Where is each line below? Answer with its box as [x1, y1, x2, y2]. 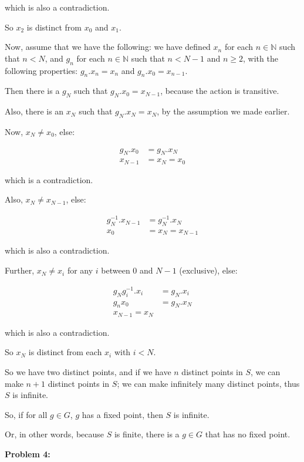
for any [67, 264, 93, 276]
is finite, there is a [114, 428, 180, 440]
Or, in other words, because [5, 428, 104, 440]
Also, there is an [5, 105, 64, 117]
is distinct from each [28, 346, 102, 358]
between [101, 264, 130, 276]
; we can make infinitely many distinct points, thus [117, 377, 300, 389]
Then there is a [5, 85, 60, 97]
